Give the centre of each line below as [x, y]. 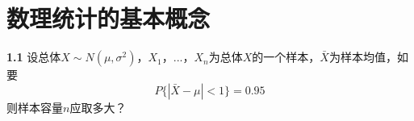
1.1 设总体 [34, 57]
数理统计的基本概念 [109, 18]
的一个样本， [286, 57]
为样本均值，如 [368, 57]
